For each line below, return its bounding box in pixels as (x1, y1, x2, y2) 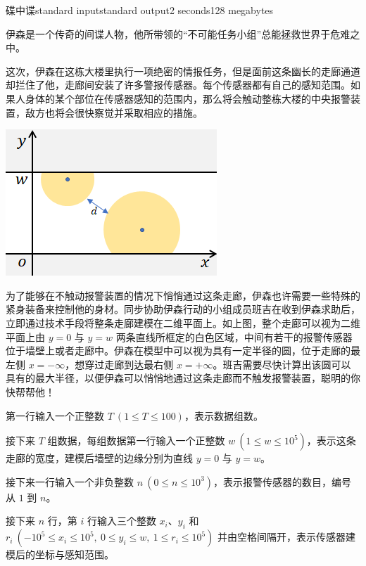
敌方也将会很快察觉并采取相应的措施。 (25, 105, 203, 120)
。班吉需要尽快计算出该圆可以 (213, 356, 351, 371)
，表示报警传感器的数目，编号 (213, 474, 352, 489)
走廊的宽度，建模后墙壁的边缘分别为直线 (6, 451, 193, 465)
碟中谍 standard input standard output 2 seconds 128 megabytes (6, 3, 274, 17)
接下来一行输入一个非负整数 (6, 474, 134, 489)
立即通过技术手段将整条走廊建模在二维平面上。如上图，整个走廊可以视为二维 (6, 315, 360, 330)
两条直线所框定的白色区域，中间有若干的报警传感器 (115, 329, 353, 344)
